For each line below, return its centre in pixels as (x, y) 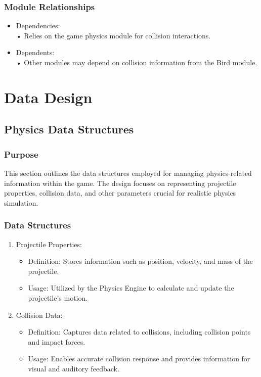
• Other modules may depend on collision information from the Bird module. (137, 62)
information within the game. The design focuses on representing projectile (120, 183)
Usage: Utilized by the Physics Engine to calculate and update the (131, 288)
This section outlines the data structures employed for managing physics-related (128, 173)
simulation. (21, 202)
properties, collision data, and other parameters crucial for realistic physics (120, 193)
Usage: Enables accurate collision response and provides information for (139, 359)
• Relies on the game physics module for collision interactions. (113, 35)
